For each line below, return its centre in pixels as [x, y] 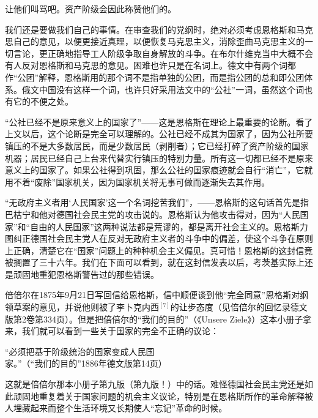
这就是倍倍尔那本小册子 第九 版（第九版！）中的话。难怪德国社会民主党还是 [155, 384]
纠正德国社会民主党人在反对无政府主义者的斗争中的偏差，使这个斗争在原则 [163, 238]
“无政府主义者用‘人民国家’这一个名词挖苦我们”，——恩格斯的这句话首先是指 [157, 202]
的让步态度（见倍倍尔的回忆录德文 [239, 307]
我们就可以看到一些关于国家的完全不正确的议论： [120, 331]
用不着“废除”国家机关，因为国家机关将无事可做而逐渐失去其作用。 [138, 181]
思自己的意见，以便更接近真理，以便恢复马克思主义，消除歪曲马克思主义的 [155, 41]
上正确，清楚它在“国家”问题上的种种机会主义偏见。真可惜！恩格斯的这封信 [155, 250]
